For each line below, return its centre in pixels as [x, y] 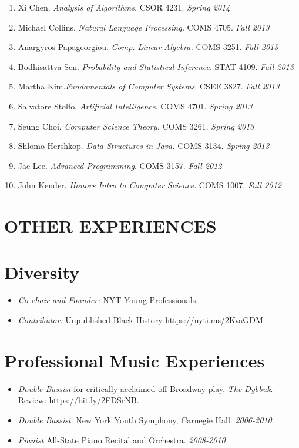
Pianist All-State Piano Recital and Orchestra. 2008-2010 [122, 439]
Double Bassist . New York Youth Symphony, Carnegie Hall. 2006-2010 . [146, 419]
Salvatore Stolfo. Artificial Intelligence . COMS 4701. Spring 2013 [135, 106]
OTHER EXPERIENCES [110, 226]
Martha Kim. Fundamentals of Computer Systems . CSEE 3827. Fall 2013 [149, 86]
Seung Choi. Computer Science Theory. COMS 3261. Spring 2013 [136, 126]
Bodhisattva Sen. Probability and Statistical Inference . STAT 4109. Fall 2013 [156, 66]
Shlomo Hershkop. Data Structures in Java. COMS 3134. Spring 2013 [144, 146]
